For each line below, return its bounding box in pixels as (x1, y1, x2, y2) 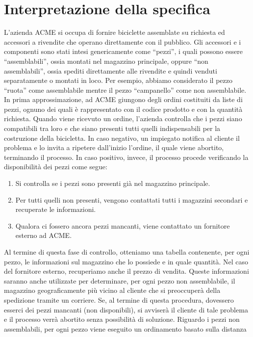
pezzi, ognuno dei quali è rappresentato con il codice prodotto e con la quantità (4, 104, 243, 114)
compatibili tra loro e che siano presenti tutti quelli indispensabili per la (4, 123, 221, 133)
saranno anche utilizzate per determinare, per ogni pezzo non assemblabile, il (4, 275, 235, 285)
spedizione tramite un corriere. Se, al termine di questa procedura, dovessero (4, 294, 234, 305)
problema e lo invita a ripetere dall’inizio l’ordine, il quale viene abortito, (4, 142, 224, 153)
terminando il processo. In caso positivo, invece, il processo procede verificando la (4, 152, 249, 162)
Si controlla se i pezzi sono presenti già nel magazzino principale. (15, 178, 210, 188)
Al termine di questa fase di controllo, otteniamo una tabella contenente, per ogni (4, 247, 250, 257)
